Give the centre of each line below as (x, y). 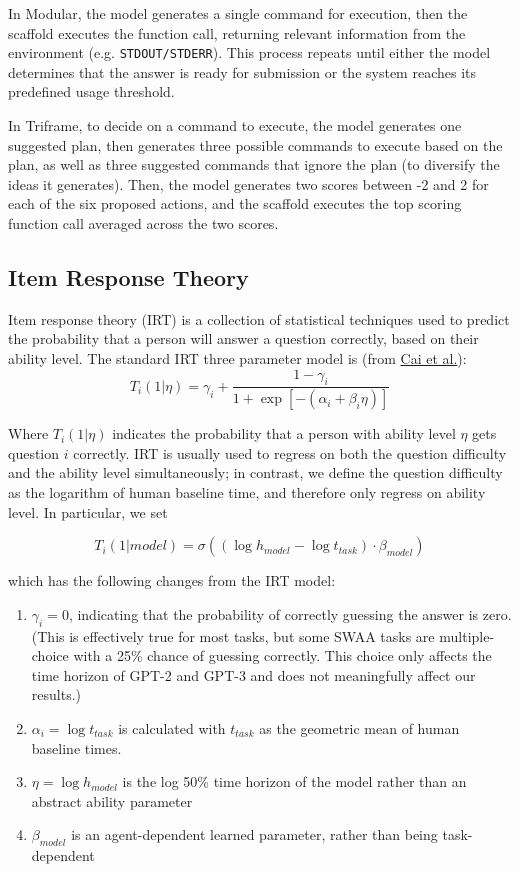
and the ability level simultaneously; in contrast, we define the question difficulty (255, 472)
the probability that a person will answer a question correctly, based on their (243, 338)
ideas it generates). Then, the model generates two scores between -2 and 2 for (248, 183)
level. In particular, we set (88, 511)
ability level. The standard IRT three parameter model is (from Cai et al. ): (237, 357)
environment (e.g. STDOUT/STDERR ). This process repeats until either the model (249, 52)
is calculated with (172, 727)
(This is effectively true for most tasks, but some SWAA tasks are (233, 635)
